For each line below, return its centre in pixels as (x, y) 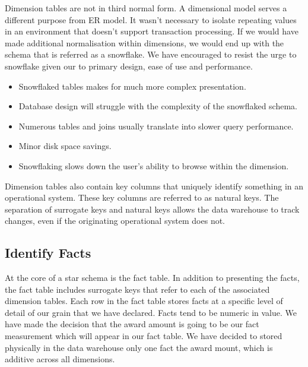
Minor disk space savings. (65, 146)
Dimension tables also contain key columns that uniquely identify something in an (154, 186)
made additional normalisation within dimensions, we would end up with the (145, 42)
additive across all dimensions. (60, 359)
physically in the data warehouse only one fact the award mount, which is (139, 347)
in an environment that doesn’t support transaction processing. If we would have (152, 31)
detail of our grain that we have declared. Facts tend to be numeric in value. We (151, 312)
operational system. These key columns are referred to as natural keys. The (142, 197)
